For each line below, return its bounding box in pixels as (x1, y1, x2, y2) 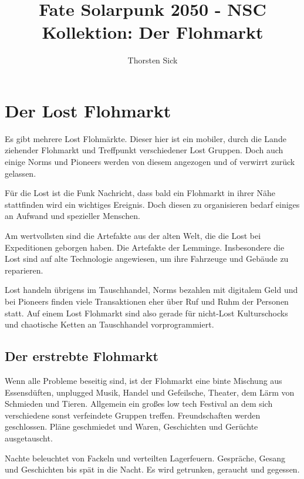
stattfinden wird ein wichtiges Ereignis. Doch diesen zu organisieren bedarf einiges (5, 198, 300, 210)
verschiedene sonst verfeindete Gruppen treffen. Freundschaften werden (5, 409, 261, 421)
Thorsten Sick (127, 54, 178, 66)
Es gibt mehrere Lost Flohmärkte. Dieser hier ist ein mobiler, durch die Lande (5, 132, 286, 144)
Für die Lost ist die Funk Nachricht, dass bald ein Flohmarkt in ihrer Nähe (5, 187, 276, 199)
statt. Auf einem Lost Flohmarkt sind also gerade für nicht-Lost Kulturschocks (5, 306, 288, 319)
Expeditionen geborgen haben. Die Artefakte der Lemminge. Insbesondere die (5, 241, 285, 253)
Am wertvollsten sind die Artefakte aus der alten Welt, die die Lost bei (5, 230, 261, 241)
